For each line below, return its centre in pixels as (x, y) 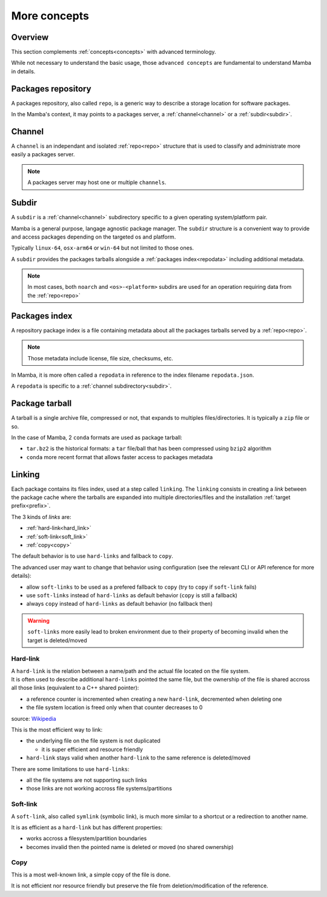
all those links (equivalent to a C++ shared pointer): (75, 688)
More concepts (50, 16)
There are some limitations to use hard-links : (70, 769)
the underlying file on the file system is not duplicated (93, 741)
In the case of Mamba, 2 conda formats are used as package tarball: (97, 438)
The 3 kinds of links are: (41, 517)
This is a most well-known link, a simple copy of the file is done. (91, 875)
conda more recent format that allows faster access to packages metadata (120, 457)
